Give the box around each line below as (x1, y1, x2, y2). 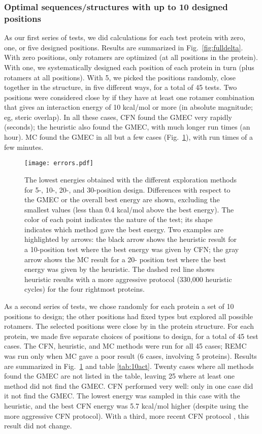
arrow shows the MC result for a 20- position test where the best (24, 254, 226, 264)
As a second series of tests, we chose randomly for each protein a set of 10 (4, 301, 234, 312)
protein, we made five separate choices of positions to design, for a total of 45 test (4, 330, 258, 341)
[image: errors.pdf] (24, 160, 94, 167)
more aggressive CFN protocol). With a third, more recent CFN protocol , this (4, 410, 250, 421)
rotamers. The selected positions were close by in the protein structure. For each (4, 321, 254, 331)
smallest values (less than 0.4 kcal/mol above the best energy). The (24, 204, 234, 214)
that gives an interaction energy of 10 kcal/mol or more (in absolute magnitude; (4, 102, 253, 112)
